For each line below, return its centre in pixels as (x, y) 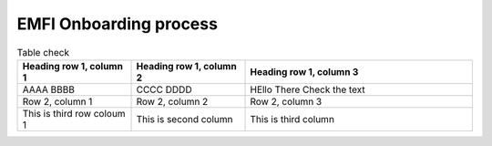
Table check (43, 52)
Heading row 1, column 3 (304, 71)
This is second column (184, 119)
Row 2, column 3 (286, 101)
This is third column (292, 119)
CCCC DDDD (164, 89)
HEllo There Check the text (308, 89)
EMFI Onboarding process (118, 24)
